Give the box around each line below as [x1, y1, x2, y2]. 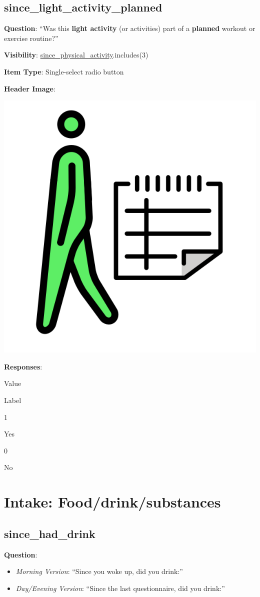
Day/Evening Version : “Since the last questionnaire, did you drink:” [15, 582, 225, 593]
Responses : [4, 361, 42, 371]
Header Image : [4, 83, 55, 93]
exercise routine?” [4, 32, 58, 43]
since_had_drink [4, 525, 95, 541]
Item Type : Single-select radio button [4, 66, 124, 76]
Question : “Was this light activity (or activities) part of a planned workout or [4, 23, 255, 33]
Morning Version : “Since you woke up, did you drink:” [15, 566, 183, 576]
